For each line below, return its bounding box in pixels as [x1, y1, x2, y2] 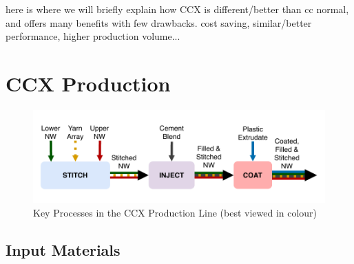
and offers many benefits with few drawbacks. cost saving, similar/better [6, 15, 312, 30]
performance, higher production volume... [6, 29, 180, 43]
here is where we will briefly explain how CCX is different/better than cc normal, [6, 2, 349, 16]
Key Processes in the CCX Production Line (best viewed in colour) [33, 205, 317, 219]
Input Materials [6, 239, 121, 260]
